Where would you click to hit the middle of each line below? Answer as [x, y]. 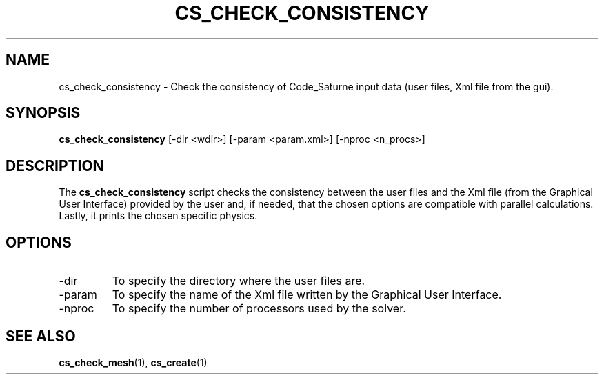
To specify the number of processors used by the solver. [259, 309]
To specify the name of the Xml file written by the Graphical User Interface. [307, 295]
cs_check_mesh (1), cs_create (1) [133, 362]
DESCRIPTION [55, 166]
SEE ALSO [41, 336]
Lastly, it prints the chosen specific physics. [158, 216]
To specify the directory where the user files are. [239, 281]
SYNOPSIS [43, 113]
